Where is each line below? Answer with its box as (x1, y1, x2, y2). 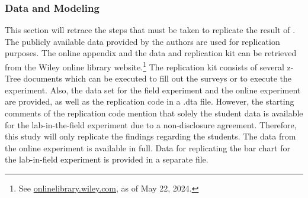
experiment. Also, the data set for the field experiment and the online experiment (5, 83, 301, 96)
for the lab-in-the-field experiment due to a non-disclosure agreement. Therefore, (5, 118, 297, 131)
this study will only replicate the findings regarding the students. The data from (5, 130, 296, 142)
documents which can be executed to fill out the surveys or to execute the (23, 72, 292, 85)
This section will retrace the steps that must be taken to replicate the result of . (5, 24, 296, 36)
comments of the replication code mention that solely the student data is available (5, 107, 303, 119)
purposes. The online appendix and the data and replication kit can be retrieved (5, 47, 297, 59)
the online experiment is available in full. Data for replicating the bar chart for (5, 141, 290, 154)
